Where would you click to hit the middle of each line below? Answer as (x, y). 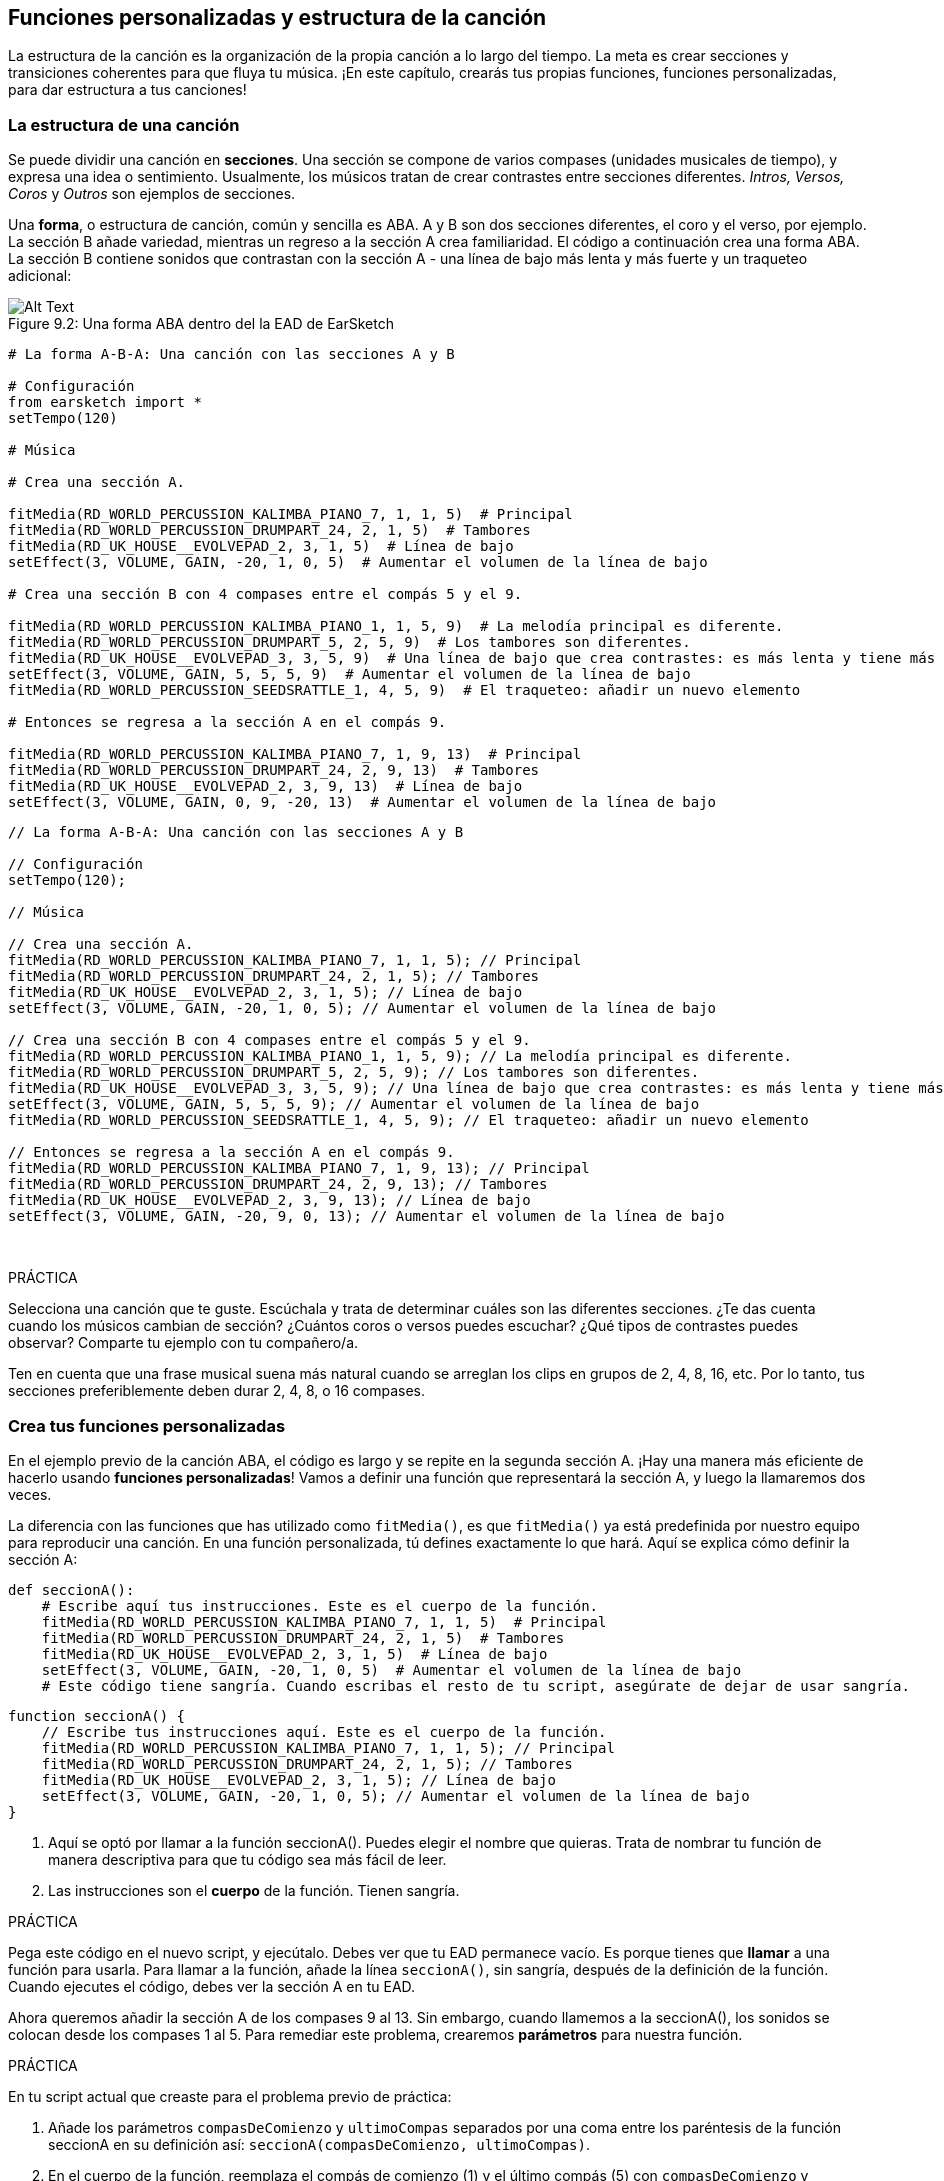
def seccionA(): (71, 1589)
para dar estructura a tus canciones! (127, 90)
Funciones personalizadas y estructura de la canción (277, 17)
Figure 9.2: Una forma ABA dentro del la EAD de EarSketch (201, 324)
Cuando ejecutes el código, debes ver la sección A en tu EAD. (212, 1986)
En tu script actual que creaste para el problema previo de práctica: (230, 2096)
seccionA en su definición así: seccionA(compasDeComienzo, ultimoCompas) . (319, 2144)
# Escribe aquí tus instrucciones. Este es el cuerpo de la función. (320, 1605)
